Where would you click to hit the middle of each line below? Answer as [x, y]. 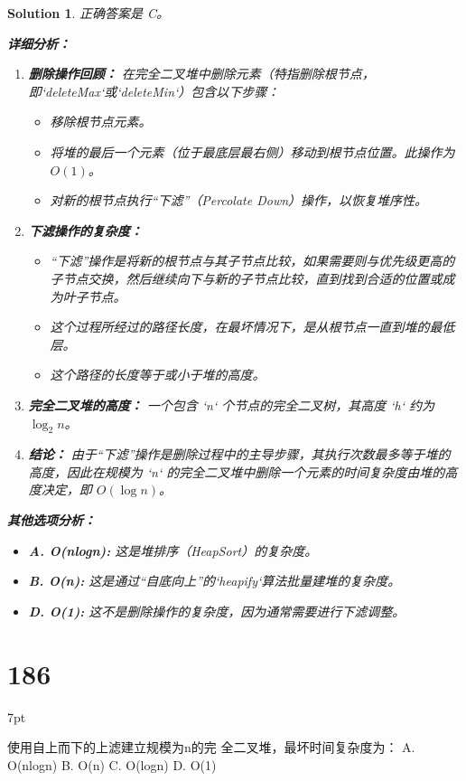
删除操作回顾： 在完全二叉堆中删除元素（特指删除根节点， [201, 74]
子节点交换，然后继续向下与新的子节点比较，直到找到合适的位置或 [246, 278]
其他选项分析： [51, 520]
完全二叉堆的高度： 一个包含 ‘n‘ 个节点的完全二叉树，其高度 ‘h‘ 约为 [232, 405]
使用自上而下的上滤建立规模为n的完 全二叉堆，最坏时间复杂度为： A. [211, 747]
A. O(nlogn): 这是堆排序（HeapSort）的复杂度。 [173, 550]
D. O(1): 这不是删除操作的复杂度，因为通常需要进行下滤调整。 [217, 611]
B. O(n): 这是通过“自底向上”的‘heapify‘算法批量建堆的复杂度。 [214, 581]
